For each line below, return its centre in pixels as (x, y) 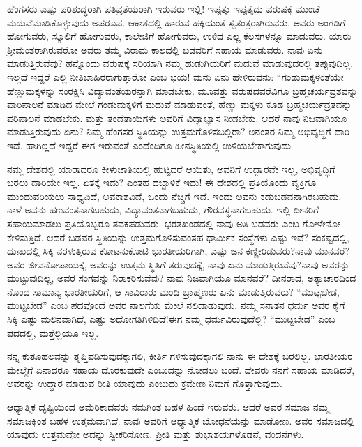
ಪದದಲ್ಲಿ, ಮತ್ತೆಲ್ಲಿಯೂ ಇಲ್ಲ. (53, 332)
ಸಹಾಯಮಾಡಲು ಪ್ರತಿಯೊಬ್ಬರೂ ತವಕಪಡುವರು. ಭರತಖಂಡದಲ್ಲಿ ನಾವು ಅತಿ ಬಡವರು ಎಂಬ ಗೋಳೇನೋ (174, 223)
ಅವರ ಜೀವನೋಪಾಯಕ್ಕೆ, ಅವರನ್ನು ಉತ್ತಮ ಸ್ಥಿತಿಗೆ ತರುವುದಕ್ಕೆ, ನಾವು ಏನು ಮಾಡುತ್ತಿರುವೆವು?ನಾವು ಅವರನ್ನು (178, 264)
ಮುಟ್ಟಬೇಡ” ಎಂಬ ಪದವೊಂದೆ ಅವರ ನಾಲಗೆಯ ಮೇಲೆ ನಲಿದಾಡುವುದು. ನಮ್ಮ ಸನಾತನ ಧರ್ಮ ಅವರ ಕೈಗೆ (176, 305)
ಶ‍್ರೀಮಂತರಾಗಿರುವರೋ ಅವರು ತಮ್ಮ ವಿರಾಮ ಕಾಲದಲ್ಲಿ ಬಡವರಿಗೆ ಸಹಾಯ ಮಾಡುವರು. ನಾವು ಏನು (165, 49)
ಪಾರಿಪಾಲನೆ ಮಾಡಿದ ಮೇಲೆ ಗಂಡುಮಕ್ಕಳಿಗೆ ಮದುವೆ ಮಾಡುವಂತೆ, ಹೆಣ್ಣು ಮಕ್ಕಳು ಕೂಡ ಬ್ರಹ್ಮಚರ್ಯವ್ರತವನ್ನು (180, 104)
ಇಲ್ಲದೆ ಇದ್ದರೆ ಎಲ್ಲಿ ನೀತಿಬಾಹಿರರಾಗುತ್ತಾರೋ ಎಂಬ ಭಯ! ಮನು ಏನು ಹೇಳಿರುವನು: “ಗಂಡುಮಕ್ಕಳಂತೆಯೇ (175, 76)
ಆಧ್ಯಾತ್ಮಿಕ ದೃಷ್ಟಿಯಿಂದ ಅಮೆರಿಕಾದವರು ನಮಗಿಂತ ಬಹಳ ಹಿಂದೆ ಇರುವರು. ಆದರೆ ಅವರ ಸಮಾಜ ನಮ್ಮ (168, 407)
